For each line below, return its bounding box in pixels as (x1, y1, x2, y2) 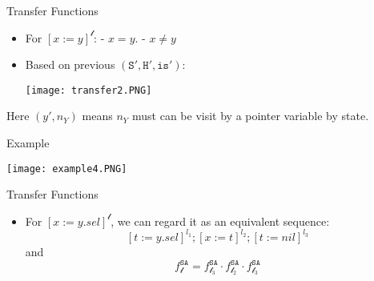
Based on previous (25, 56, 115, 73)
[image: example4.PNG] (6, 163, 127, 175)
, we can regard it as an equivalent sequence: (111, 212, 330, 229)
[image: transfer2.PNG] (25, 84, 152, 96)
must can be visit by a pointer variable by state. (131, 107, 369, 124)
